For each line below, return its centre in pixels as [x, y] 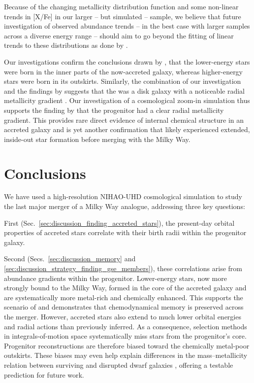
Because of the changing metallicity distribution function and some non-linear [121, 6]
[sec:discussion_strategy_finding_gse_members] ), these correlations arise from [123, 268]
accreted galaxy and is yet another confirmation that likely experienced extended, [127, 129]
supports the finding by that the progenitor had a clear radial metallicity [114, 110]
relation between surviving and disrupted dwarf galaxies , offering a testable [119, 365]
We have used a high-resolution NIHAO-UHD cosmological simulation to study [123, 196]
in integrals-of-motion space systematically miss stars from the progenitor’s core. [125, 336]
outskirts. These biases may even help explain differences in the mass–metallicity [126, 355]
